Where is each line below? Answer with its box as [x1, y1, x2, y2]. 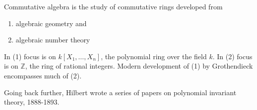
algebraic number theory [15, 35, 90, 45]
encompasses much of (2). [4, 70, 82, 80]
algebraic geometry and [15, 18, 87, 28]
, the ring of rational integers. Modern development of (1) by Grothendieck [25, 61, 253, 71]
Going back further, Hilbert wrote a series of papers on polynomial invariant [4, 87, 237, 97]
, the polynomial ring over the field [101, 51, 207, 61]
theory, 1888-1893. [4, 97, 60, 107]
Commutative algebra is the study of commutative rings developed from [4, 1, 223, 11]
